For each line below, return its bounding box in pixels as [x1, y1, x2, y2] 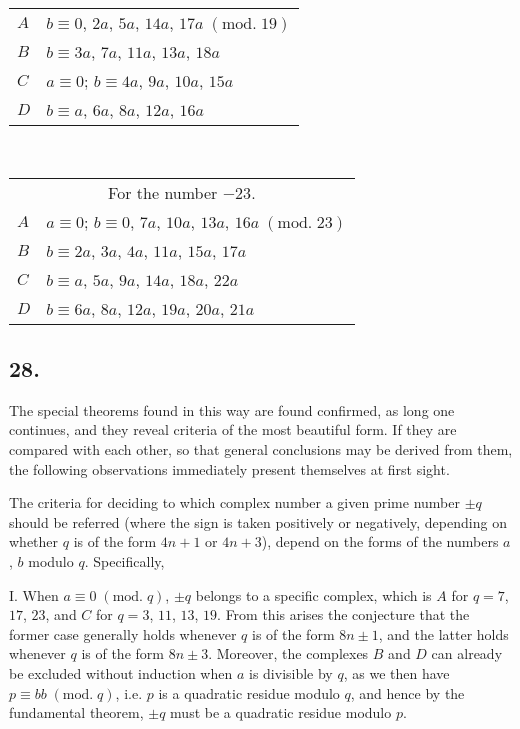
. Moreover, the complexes [208, 643, 369, 664]
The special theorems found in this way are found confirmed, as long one [9, 399, 455, 420]
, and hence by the [350, 682, 465, 703]
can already [431, 643, 503, 664]
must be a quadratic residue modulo [170, 702, 392, 723]
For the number [108, 180, 218, 204]
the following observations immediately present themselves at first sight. [9, 458, 450, 479]
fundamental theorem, [9, 702, 144, 723]
